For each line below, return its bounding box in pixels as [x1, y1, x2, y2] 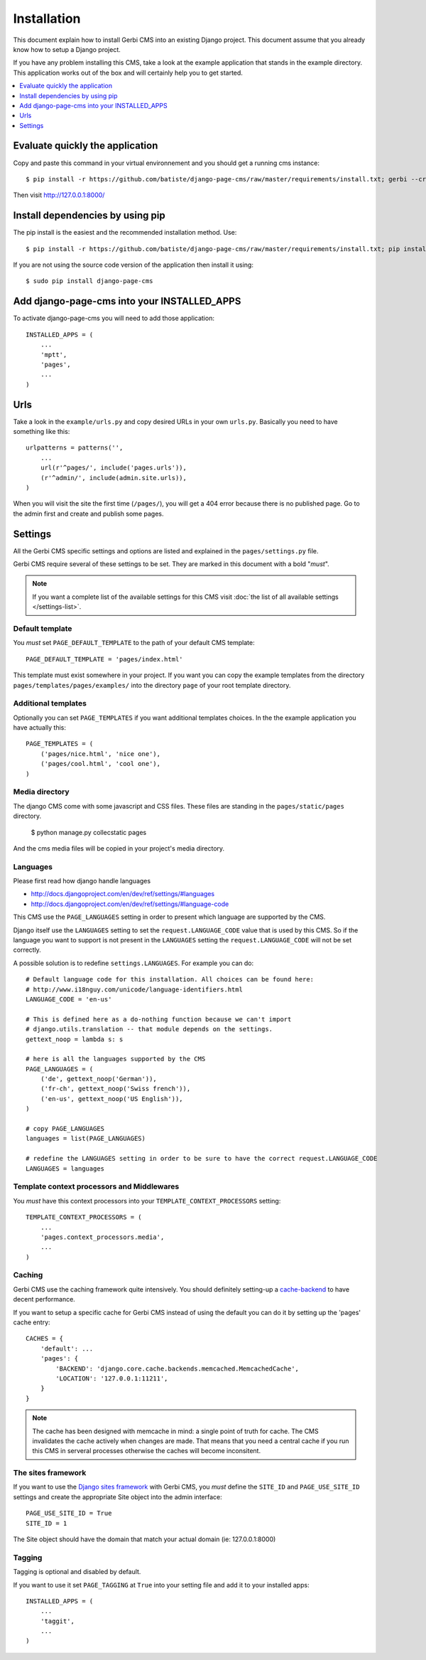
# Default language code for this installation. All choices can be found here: [26, 975, 315, 984]
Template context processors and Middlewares [13, 1181, 180, 1191]
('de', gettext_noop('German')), [40, 1075, 158, 1083]
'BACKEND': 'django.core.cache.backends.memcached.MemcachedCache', [55, 1364, 300, 1373]
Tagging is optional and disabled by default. [13, 1568, 141, 1576]
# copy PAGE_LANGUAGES [26, 1124, 105, 1133]
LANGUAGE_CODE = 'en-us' [26, 995, 112, 1003]
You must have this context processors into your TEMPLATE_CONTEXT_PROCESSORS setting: [13, 1196, 281, 1205]
